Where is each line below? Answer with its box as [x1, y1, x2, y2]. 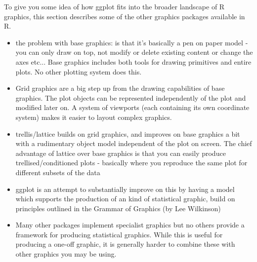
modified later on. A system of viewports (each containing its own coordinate [15, 102, 250, 112]
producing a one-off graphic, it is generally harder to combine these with [15, 239, 235, 249]
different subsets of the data [15, 167, 100, 177]
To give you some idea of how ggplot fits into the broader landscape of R [4, 1, 225, 11]
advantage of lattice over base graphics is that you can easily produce [15, 148, 226, 158]
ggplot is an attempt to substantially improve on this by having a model [15, 184, 235, 194]
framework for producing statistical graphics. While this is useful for [15, 229, 223, 239]
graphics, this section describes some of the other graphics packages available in [4, 11, 245, 21]
